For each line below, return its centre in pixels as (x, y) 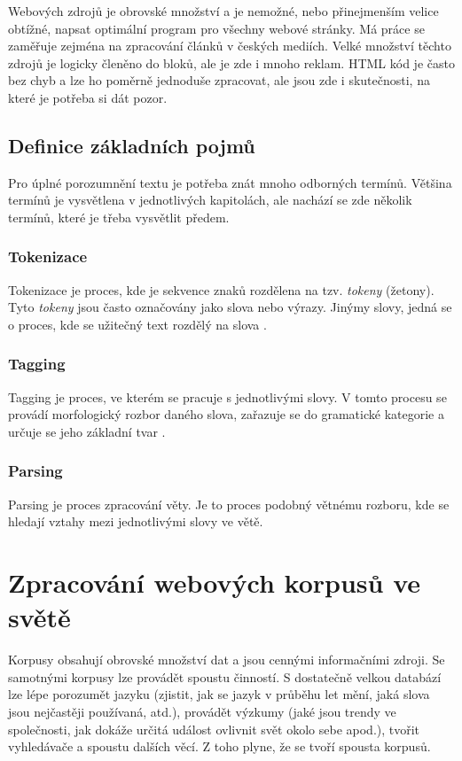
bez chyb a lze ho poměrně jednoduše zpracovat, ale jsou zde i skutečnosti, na (219, 80)
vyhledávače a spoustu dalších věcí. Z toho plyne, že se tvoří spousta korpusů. (219, 746)
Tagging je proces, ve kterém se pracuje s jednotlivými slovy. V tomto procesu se (227, 396)
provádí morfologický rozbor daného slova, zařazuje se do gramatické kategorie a (226, 414)
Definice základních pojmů (132, 145)
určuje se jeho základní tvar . (87, 431)
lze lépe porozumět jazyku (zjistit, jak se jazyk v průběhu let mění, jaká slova (219, 694)
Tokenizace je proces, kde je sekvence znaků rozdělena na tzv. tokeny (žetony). (221, 289)
